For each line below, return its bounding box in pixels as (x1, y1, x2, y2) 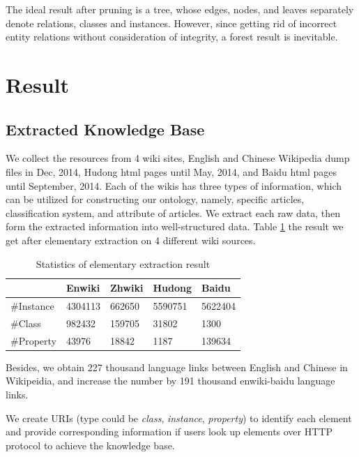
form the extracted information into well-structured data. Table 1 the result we (6, 219, 344, 234)
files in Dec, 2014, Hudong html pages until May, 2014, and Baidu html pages (6, 164, 337, 179)
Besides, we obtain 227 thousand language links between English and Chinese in (6, 359, 348, 374)
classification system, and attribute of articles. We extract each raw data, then (6, 205, 341, 220)
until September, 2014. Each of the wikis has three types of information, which (6, 178, 342, 193)
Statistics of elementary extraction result (36, 256, 211, 271)
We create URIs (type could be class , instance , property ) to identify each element (6, 410, 352, 425)
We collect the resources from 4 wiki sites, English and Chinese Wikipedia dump (6, 151, 350, 165)
